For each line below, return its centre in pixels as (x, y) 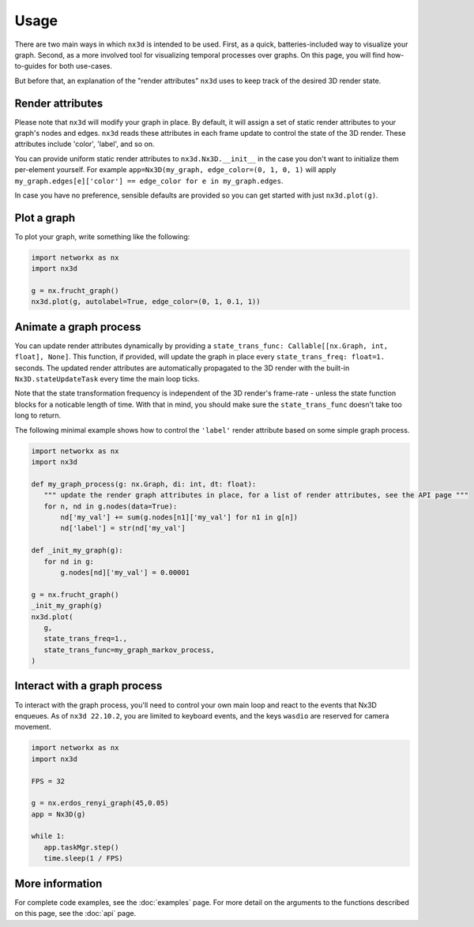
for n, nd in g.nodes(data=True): (111, 506)
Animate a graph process (78, 327)
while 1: (48, 836)
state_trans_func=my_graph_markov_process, (129, 650)
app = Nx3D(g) (58, 814)
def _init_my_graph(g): (77, 550)
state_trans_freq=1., (86, 639)
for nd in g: (69, 561)
